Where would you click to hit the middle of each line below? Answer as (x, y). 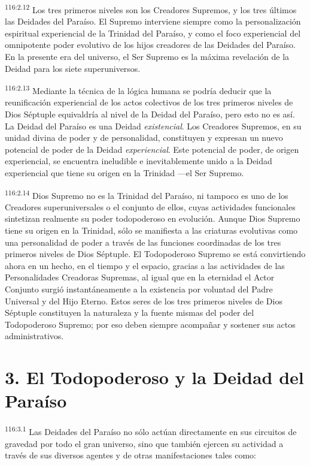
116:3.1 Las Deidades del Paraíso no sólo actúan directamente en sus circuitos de (151, 431)
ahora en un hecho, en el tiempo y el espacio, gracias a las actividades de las (145, 265)
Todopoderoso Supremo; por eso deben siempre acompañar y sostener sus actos (150, 324)
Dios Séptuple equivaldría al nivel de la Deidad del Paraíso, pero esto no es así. (150, 114)
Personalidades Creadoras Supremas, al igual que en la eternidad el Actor (140, 277)
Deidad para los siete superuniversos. (73, 68)
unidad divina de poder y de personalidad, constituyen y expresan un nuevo (144, 138)
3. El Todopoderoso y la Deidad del (154, 377)
